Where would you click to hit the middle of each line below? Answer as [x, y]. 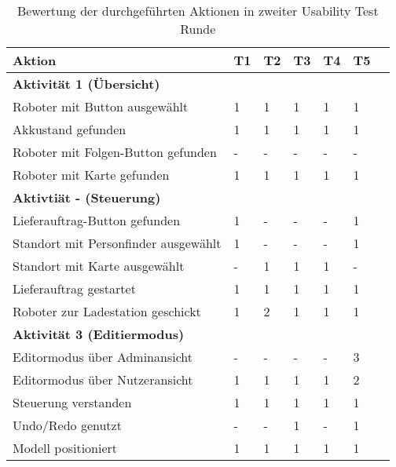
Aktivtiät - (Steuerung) [87, 197]
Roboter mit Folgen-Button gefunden [115, 152]
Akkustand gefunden [70, 129]
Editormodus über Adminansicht [103, 357]
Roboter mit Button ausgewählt [101, 106]
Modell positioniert [65, 448]
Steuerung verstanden [72, 402]
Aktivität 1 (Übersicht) [86, 84]
